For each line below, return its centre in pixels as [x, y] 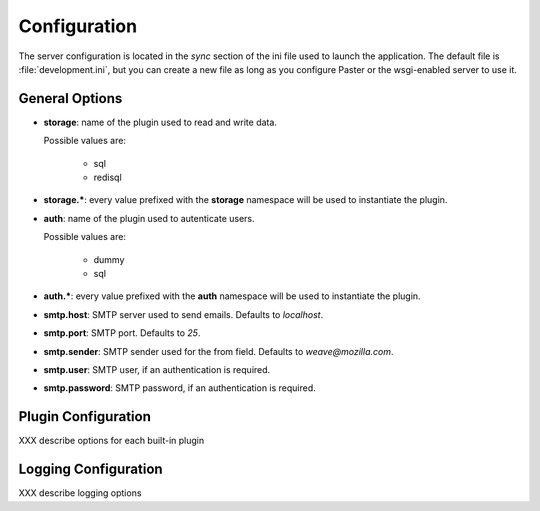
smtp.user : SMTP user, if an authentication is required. [157, 369]
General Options [70, 98]
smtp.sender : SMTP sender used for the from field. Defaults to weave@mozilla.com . [218, 351]
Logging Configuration [91, 469]
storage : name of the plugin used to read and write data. [160, 122]
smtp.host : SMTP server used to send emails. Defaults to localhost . [183, 314]
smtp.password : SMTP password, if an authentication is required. [180, 388]
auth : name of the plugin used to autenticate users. [149, 218]
